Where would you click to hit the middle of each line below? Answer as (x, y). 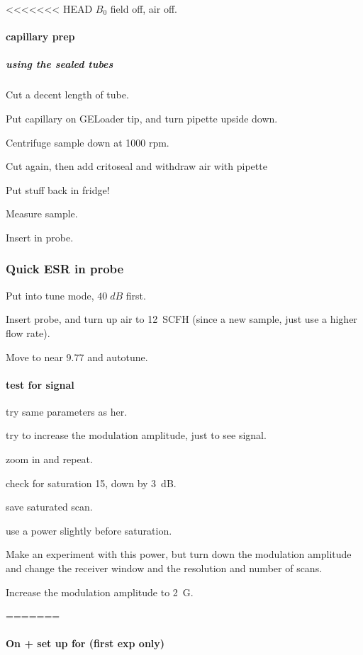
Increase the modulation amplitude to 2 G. (100, 592)
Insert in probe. (40, 237)
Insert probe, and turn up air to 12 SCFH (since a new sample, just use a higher (181, 319)
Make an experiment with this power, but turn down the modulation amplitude (179, 554)
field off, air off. (144, 8)
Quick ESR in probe (65, 269)
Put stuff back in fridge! (58, 189)
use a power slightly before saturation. (89, 530)
